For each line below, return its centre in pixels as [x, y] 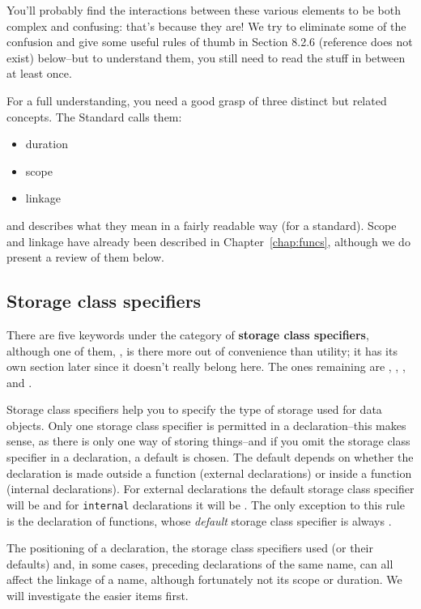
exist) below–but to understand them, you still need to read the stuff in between [206, 57]
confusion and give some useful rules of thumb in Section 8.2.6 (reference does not [210, 42]
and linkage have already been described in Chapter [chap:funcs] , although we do [208, 241]
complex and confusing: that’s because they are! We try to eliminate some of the [206, 26]
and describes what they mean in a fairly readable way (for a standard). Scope [202, 225]
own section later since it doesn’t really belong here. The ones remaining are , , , [206, 366]
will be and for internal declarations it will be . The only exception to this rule [206, 504]
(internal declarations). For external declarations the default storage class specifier [210, 489]
